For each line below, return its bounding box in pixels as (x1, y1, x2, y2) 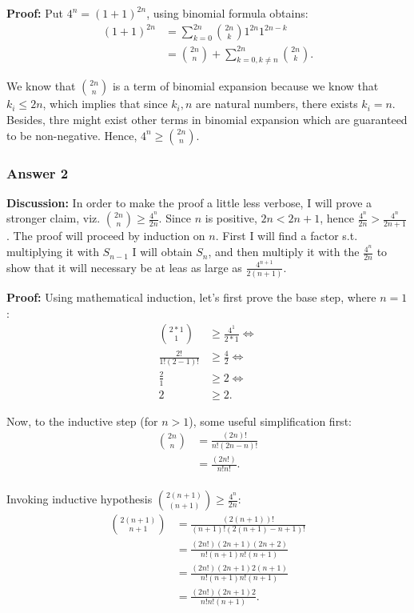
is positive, (205, 210, 257, 226)
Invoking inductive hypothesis (6, 491, 153, 507)
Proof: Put (6, 5, 64, 21)
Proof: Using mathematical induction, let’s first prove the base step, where (6, 289, 376, 306)
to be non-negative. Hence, (6, 126, 137, 143)
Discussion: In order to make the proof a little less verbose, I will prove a (6, 194, 372, 210)
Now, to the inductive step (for (6, 412, 158, 429)
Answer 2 (6, 162, 69, 182)
